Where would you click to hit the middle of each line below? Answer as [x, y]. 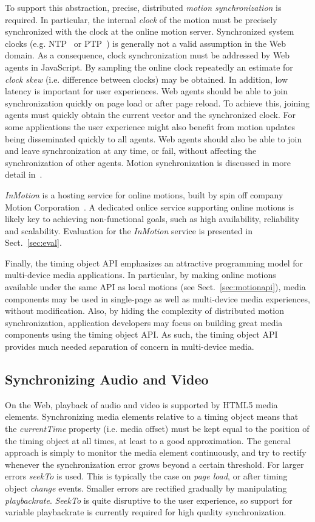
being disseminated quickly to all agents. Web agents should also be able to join [154, 138]
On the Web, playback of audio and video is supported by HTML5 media [141, 404]
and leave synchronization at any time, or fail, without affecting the [131, 151]
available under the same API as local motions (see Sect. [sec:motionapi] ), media [155, 287]
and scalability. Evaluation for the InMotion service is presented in [129, 230]
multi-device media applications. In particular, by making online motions [141, 275]
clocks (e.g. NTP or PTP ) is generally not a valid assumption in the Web [145, 43]
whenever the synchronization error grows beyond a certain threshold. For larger [154, 464]
